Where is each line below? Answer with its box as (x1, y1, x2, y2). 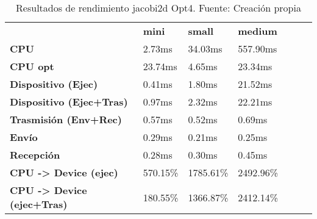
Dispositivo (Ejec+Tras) (10, 95, 128, 109)
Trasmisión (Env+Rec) (10, 112, 122, 126)
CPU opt (10, 59, 54, 73)
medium (238, 24, 277, 38)
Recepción (10, 148, 60, 162)
